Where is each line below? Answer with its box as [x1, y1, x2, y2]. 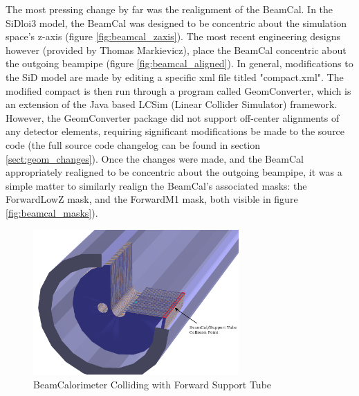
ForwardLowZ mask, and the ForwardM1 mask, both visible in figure [6, 192, 298, 206]
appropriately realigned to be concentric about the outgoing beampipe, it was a [6, 165, 342, 179]
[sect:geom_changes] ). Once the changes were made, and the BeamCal [6, 151, 304, 165]
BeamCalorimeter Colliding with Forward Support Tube [33, 377, 272, 391]
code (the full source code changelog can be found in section [6, 137, 261, 152]
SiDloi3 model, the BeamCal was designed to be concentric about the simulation [6, 15, 347, 30]
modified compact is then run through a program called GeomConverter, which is [6, 83, 351, 98]
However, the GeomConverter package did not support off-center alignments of [6, 110, 340, 125]
